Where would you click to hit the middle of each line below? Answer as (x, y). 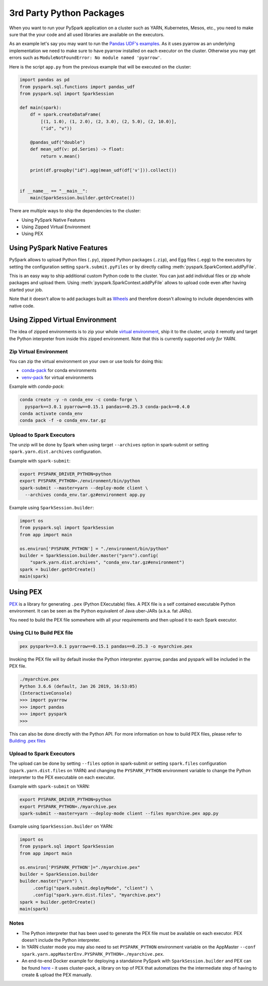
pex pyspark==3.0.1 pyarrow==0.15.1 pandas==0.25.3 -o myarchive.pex (106, 646)
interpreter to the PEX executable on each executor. (62, 777)
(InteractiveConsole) (46, 693)
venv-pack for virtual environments (58, 377)
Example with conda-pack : (37, 386)
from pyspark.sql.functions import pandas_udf (77, 87)
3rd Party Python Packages (67, 13)
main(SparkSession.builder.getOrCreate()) (82, 198)
